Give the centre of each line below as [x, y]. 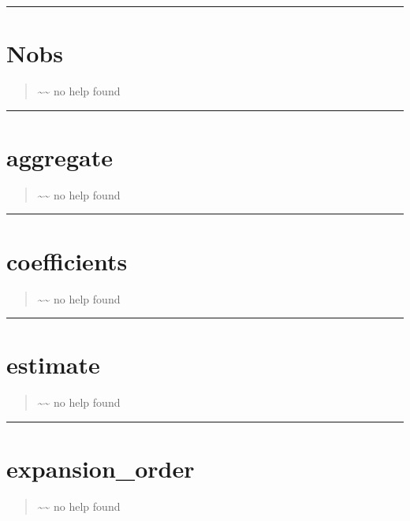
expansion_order [101, 469]
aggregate [60, 156]
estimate [53, 365]
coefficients [67, 260]
